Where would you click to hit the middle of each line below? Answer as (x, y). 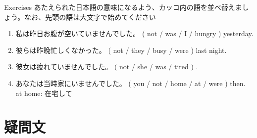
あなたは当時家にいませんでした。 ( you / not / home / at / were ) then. (130, 83)
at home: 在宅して (44, 93)
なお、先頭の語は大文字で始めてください (90, 17)
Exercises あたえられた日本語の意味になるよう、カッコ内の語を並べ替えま (123, 7)
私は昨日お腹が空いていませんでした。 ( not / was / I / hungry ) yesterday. (134, 33)
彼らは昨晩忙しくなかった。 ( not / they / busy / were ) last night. (121, 50)
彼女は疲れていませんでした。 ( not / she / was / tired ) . (107, 67)
